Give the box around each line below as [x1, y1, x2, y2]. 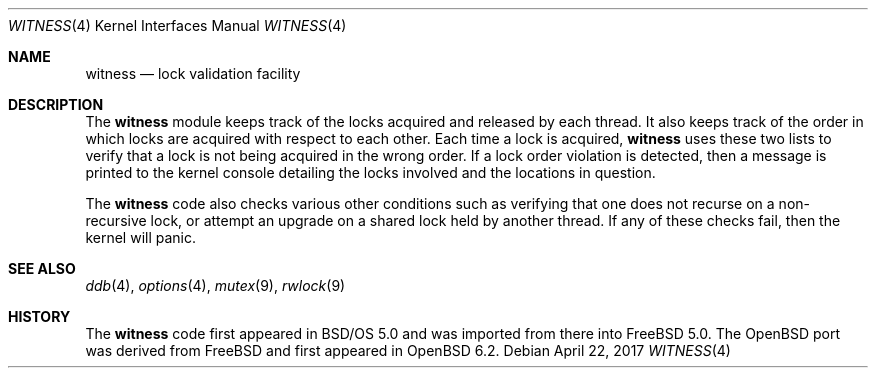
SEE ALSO [8, 260, 76, 277]
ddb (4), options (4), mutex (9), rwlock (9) [85, 277, 346, 294]
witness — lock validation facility [85, 65, 301, 82]
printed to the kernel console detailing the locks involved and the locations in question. [85, 164, 656, 181]
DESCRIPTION [8, 96, 104, 113]
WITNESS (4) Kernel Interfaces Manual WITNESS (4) [8, 17, 347, 34]
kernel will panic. [85, 229, 197, 246]
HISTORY [8, 308, 71, 325]
